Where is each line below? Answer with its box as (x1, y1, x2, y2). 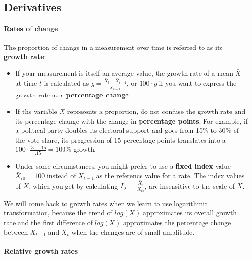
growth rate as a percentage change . (15, 90, 131, 100)
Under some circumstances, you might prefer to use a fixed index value (15, 161, 231, 171)
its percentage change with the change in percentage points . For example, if (15, 115, 248, 126)
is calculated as (44, 78, 89, 88)
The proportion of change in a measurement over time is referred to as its (4, 42, 222, 52)
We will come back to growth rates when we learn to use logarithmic (4, 198, 208, 208)
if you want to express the (159, 78, 236, 88)
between (4, 227, 28, 237)
